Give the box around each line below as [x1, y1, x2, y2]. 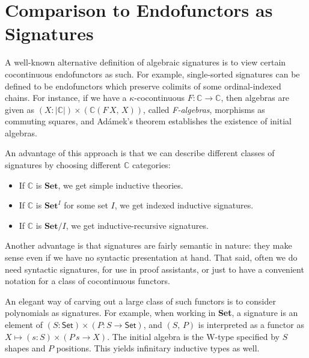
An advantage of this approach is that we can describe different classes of [5, 147, 275, 159]
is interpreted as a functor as [198, 318, 304, 330]
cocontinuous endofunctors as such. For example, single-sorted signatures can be [5, 67, 300, 80]
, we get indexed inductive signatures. [114, 199, 254, 211]
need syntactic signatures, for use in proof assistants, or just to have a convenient [5, 262, 304, 275]
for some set [64, 199, 108, 211]
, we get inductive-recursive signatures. [66, 219, 209, 231]
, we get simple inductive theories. [58, 178, 183, 191]
